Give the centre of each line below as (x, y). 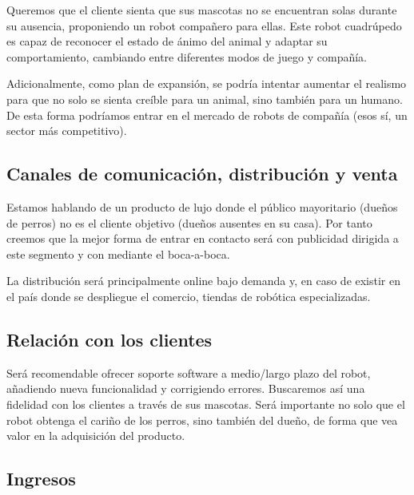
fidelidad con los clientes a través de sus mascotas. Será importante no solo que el (206, 404)
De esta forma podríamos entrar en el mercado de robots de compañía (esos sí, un (207, 115)
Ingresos (41, 479)
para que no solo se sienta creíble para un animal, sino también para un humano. (205, 99)
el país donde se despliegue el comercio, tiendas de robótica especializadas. (189, 296)
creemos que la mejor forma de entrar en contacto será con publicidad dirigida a (203, 238)
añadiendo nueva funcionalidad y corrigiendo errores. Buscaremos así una (186, 388)
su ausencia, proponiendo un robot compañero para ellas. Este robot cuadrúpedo (204, 25)
